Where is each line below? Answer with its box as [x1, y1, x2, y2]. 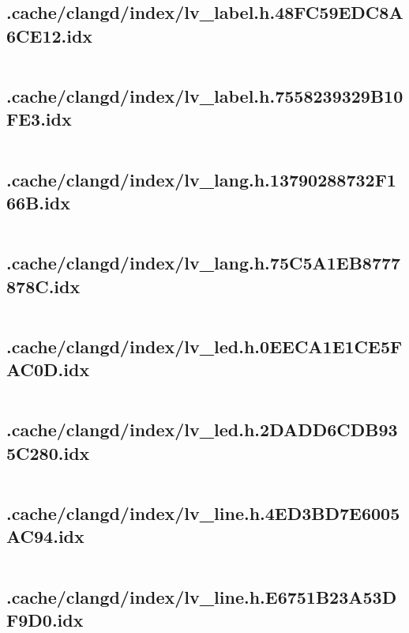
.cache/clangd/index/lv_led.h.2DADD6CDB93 [6, 417, 398, 442]
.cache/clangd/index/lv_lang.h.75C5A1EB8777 [6, 251, 401, 275]
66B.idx [6, 190, 70, 214]
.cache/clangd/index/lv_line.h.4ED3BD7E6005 [6, 500, 400, 525]
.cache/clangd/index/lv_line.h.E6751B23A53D [6, 584, 397, 609]
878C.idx [6, 273, 81, 298]
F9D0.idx [6, 607, 84, 631]
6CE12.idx [6, 23, 93, 47]
